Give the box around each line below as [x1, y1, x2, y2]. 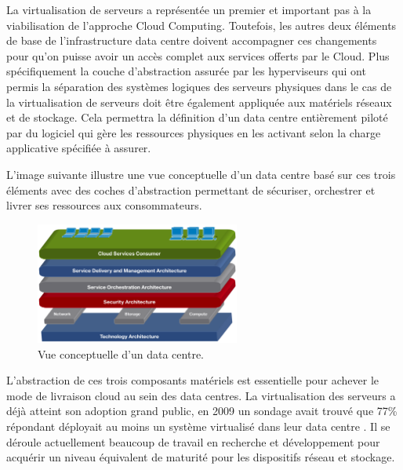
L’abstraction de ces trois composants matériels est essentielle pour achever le [6, 372, 379, 388]
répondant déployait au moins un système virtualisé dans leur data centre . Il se [6, 417, 390, 434]
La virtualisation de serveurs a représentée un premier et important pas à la [6, 2, 372, 17]
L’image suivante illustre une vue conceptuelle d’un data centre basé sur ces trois [6, 166, 396, 182]
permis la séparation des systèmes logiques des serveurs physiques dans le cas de [6, 78, 392, 94]
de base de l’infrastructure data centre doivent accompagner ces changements [6, 32, 377, 49]
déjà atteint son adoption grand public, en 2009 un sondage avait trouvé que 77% [6, 403, 398, 419]
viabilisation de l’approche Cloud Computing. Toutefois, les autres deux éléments [6, 16, 397, 33]
